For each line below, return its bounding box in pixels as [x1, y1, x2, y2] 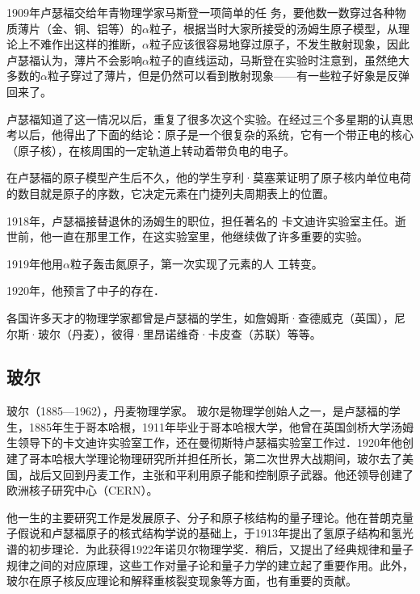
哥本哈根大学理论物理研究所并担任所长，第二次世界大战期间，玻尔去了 [28, 450, 402, 467]
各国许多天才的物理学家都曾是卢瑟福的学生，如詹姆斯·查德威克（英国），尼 [6, 309, 405, 326]
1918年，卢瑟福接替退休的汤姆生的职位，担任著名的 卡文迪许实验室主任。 [6, 212, 395, 229]
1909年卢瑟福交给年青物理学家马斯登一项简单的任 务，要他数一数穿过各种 [6, 4, 395, 20]
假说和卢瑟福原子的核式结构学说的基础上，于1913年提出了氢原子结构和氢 [17, 524, 402, 541]
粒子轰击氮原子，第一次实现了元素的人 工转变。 [69, 255, 323, 272]
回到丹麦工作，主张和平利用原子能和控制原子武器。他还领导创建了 [62, 466, 414, 482]
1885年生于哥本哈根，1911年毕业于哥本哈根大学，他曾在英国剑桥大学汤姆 [28, 418, 414, 435]
